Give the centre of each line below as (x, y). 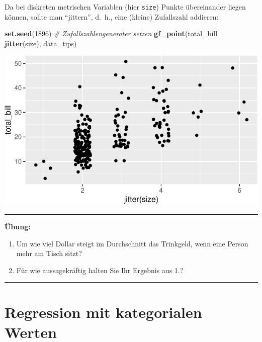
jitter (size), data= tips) (41, 43)
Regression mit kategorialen (103, 312)
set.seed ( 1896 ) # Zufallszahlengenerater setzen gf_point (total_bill (111, 33)
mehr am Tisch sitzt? (49, 253)
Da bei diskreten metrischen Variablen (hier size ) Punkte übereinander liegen (125, 7)
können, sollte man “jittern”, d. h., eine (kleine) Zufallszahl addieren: (112, 16)
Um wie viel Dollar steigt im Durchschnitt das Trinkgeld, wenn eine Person (132, 243)
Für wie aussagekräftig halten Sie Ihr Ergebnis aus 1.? (100, 270)
